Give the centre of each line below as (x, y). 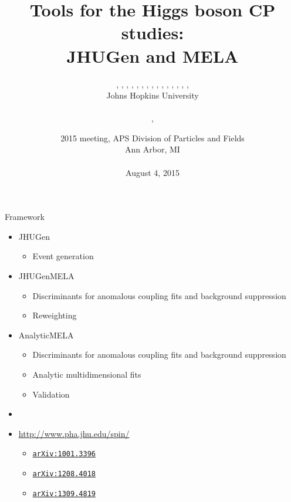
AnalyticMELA (46, 335)
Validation (51, 394)
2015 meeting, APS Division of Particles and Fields (153, 138)
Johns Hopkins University (153, 95)
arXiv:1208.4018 (64, 474)
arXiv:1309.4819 (64, 493)
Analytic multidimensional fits (87, 374)
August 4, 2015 (153, 172)
